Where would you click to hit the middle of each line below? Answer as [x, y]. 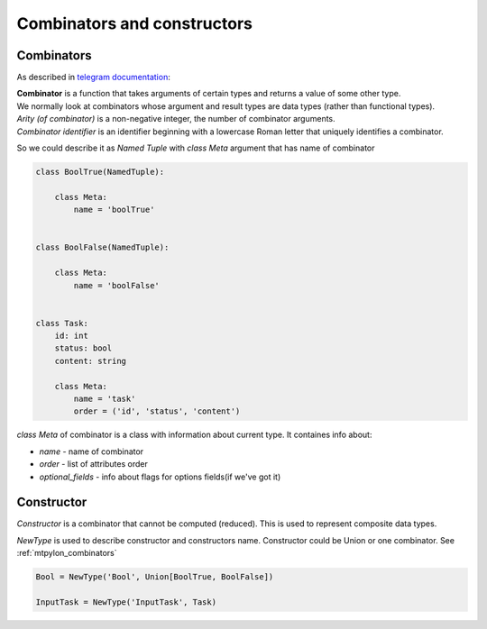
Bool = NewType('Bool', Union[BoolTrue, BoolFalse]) [155, 577]
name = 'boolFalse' [116, 285]
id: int [72, 336]
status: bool [83, 348]
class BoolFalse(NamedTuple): [102, 247]
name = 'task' [105, 399]
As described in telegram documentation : [93, 77]
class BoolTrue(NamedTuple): [100, 172]
